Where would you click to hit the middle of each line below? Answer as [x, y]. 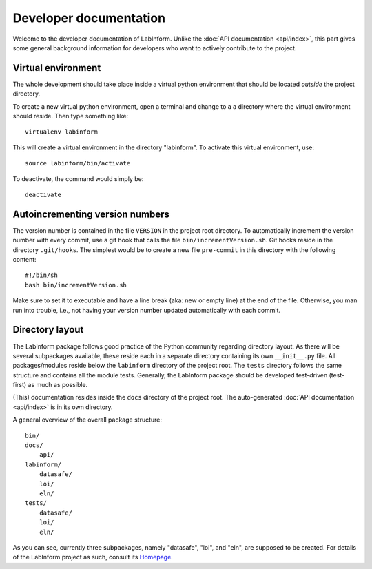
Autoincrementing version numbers [91, 214]
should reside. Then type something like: [71, 116]
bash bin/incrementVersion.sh [76, 285]
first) [20, 385]
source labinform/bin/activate [78, 163]
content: [25, 260]
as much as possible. [58, 385]
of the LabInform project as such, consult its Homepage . [93, 557]
